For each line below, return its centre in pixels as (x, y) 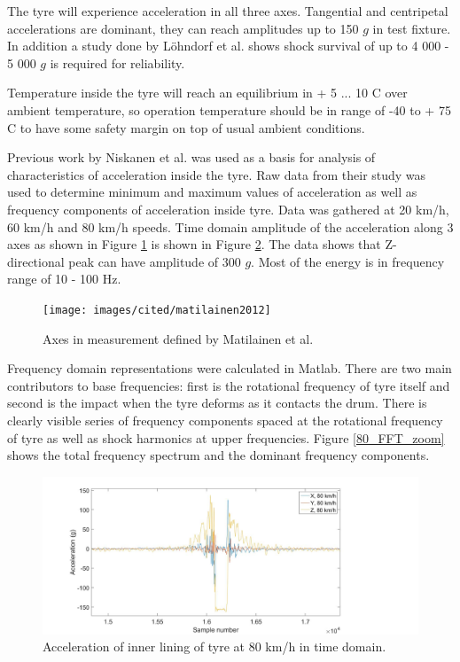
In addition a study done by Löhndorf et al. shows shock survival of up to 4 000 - (228, 46)
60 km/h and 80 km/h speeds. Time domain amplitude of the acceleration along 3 (230, 226)
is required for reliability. (117, 62)
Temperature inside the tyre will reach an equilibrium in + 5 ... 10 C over (207, 93)
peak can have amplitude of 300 (155, 261)
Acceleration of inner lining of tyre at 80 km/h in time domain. (214, 646)
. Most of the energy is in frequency (348, 261)
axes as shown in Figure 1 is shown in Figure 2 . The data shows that (194, 244)
